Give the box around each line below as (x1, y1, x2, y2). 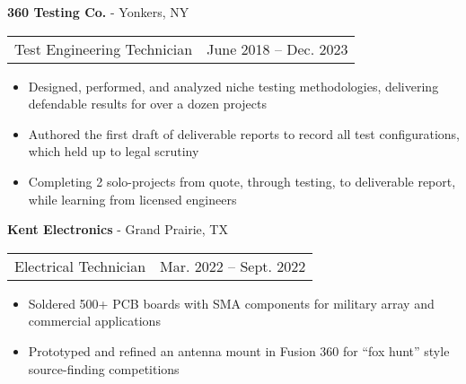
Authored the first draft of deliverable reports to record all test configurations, (28, 124, 460, 143)
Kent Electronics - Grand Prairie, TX (7, 220, 228, 239)
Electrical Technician (14, 255, 146, 276)
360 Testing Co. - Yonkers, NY (7, 3, 189, 21)
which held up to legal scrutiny (28, 142, 199, 161)
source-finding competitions (28, 359, 180, 378)
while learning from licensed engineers (28, 189, 237, 208)
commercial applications (28, 311, 161, 330)
